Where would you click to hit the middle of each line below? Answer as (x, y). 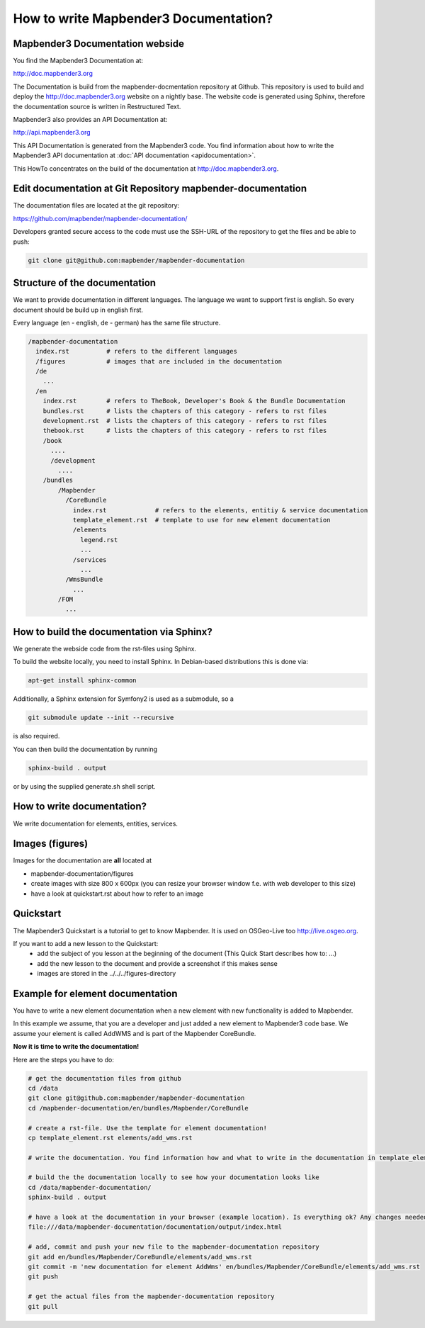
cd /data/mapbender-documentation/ (90, 1187)
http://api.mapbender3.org (52, 133)
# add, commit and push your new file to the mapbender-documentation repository (174, 1247)
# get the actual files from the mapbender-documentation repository (151, 1296)
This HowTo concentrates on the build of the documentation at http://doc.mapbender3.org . (146, 168)
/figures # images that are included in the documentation (159, 361)
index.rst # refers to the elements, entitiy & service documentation (220, 510)
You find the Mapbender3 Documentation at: (78, 61)
